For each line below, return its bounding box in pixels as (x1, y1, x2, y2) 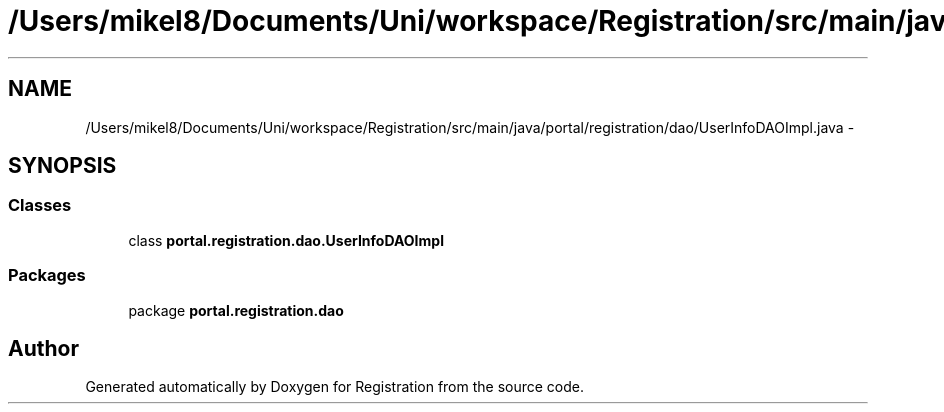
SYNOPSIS (8, 153, 117, 179)
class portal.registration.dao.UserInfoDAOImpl (128, 231, 444, 249)
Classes (8, 195, 72, 216)
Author (8, 335, 79, 361)
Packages (8, 265, 86, 286)
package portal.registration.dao (128, 301, 344, 319)
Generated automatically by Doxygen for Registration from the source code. (85, 378, 585, 396)
